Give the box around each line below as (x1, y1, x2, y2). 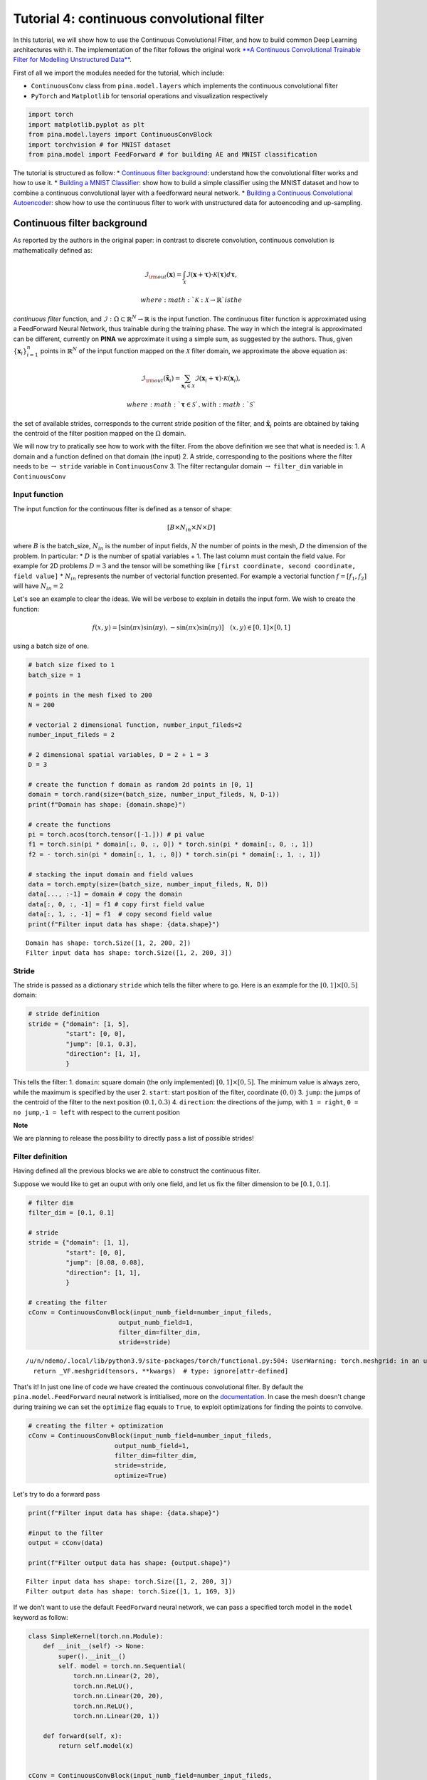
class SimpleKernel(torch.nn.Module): (28, 1632, 164, 1640)
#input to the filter (28, 1529, 104, 1537)
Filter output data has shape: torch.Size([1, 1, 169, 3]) (26, 1588, 236, 1596)
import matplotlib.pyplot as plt (28, 120, 145, 128)
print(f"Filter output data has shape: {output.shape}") (28, 1559, 231, 1566)
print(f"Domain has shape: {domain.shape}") (28, 800, 186, 808)
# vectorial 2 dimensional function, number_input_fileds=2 (28, 721, 243, 729)
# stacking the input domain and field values (28, 870, 194, 879)
